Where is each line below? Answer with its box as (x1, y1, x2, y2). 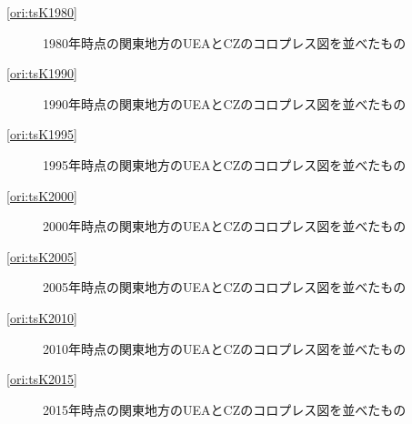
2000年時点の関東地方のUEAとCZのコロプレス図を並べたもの (43, 217, 407, 236)
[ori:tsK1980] (6, 3, 77, 21)
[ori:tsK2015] (6, 369, 77, 389)
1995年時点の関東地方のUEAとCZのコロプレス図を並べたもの (43, 155, 407, 174)
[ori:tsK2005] (6, 247, 77, 266)
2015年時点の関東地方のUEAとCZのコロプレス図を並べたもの (43, 399, 407, 419)
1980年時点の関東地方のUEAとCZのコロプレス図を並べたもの (43, 33, 407, 52)
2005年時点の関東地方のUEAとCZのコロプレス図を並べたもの (43, 278, 407, 297)
